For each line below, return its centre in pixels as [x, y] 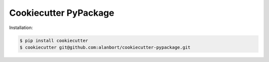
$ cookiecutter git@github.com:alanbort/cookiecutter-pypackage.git [105, 47]
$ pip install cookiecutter [54, 40]
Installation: [21, 28]
